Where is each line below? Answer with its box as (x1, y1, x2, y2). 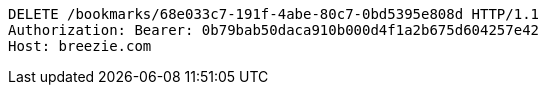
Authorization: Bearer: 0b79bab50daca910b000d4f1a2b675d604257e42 (8, 22, 540, 38)
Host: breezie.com (8, 38, 152, 54)
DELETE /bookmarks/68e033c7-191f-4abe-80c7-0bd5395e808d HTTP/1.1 (8, 6, 540, 22)
